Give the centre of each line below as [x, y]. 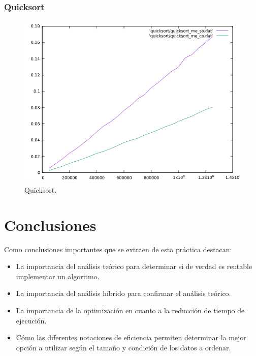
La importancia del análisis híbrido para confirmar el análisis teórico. [123, 293]
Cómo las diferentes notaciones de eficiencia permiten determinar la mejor [131, 337]
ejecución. [31, 320]
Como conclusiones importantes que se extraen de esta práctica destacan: [118, 249]
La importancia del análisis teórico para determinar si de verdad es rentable [134, 266]
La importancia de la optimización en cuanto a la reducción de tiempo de [130, 310]
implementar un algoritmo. [58, 276]
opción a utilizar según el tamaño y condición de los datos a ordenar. [123, 347]
